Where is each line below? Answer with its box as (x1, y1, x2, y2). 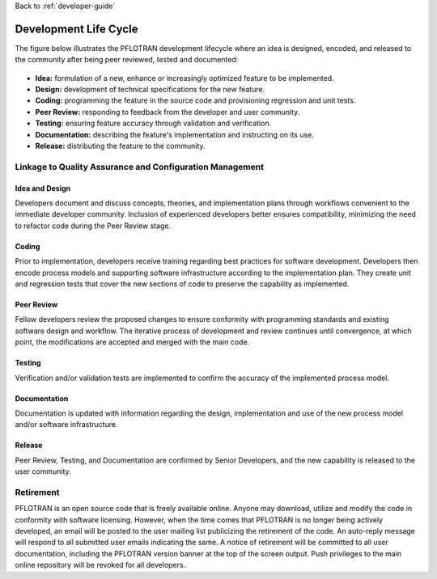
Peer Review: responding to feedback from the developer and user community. (35, 107, 300, 116)
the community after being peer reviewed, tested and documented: (15, 55, 239, 65)
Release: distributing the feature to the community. (35, 142, 206, 151)
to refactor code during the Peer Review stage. (15, 221, 172, 230)
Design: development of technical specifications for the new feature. (35, 85, 265, 95)
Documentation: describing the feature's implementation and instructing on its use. (35, 129, 315, 139)
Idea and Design (15, 183, 71, 193)
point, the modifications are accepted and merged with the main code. (15, 337, 250, 347)
